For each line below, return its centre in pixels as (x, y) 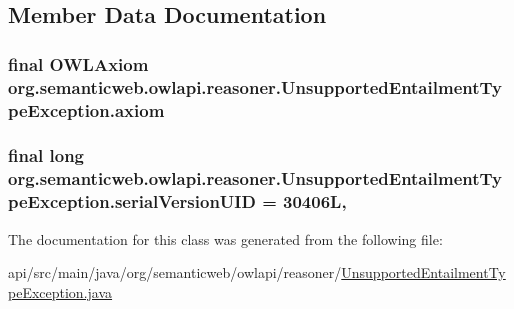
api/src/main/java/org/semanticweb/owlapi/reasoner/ (175, 272)
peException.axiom (86, 109)
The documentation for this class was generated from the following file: (225, 238)
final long (46, 155)
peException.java (60, 291)
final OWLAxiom (78, 63)
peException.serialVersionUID (132, 201)
